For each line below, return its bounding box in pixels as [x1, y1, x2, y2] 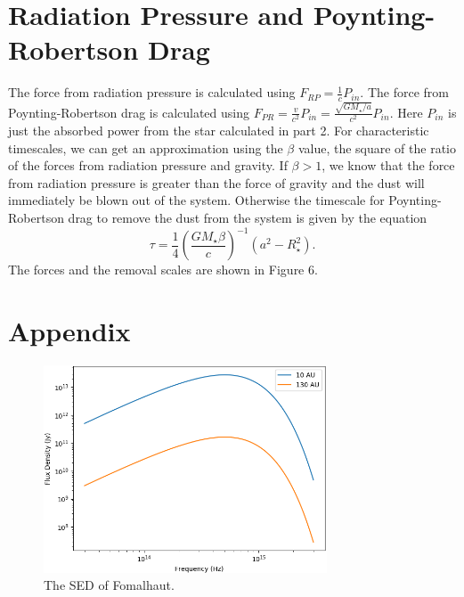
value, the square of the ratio [297, 138, 456, 157]
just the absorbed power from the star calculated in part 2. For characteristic [8, 120, 429, 139]
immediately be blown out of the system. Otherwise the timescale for [8, 191, 385, 209]
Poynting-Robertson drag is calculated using [8, 102, 249, 121]
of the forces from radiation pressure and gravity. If [8, 156, 288, 175]
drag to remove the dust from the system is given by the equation [68, 208, 427, 226]
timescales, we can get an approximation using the [8, 138, 283, 157]
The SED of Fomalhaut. [44, 576, 175, 594]
